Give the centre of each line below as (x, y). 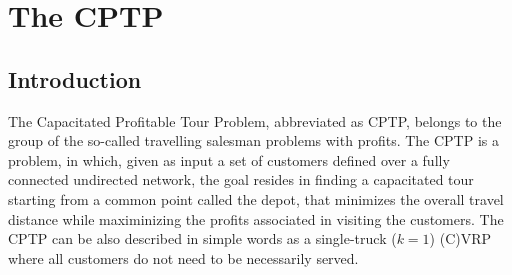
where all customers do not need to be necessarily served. (183, 257)
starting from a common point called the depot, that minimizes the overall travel (256, 198)
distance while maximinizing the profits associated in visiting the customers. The (256, 218)
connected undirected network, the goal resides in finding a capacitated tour (241, 179)
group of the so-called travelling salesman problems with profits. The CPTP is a (253, 140)
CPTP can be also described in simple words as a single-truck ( (202, 238)
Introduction (75, 78)
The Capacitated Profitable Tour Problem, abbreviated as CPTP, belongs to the (255, 120)
